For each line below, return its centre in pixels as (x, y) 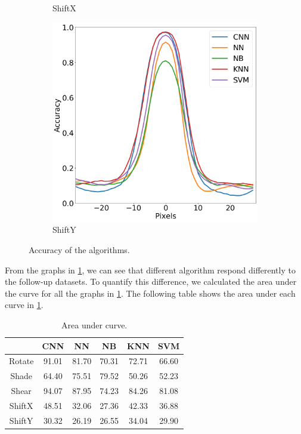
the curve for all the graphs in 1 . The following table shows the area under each (150, 293)
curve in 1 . (24, 305)
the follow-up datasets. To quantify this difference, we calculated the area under (151, 281)
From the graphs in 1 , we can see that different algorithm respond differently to (150, 270)
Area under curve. (94, 324)
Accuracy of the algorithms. (79, 249)
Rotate (21, 361)
